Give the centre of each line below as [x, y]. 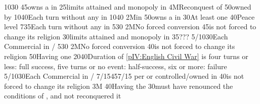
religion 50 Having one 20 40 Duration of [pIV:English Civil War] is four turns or [126, 56]
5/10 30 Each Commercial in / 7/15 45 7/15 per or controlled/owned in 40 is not [124, 76]
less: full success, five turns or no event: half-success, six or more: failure [116, 66]
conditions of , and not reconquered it [63, 96]
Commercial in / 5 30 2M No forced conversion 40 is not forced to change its [120, 46]
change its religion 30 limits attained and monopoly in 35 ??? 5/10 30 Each [116, 36]
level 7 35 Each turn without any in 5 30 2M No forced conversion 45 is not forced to [130, 27]
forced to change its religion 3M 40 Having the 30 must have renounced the [119, 86]
